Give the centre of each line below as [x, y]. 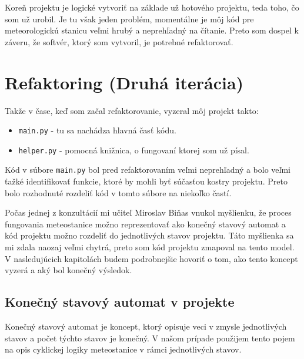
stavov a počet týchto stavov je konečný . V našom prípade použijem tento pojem [150, 338]
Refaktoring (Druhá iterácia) [124, 82]
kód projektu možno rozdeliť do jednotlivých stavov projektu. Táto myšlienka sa [149, 235]
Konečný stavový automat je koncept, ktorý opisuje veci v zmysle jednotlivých [146, 326]
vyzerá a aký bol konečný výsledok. [69, 270]
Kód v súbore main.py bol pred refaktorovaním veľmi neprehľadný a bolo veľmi [148, 170]
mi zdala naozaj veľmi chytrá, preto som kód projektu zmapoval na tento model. [150, 247]
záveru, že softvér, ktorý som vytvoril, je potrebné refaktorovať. [119, 41]
